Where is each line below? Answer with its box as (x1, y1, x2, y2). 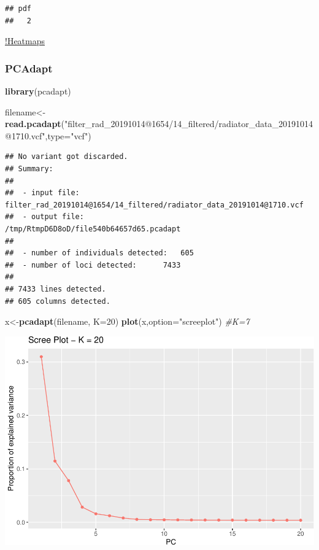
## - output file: (5, 212, 84, 222)
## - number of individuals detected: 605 (5, 249, 194, 258)
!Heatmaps (5, 34, 45, 47)
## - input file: (5, 188, 80, 198)
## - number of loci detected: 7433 (5, 260, 181, 269)
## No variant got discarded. (5, 152, 128, 161)
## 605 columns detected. (5, 296, 110, 306)
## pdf (5, 4, 31, 13)
